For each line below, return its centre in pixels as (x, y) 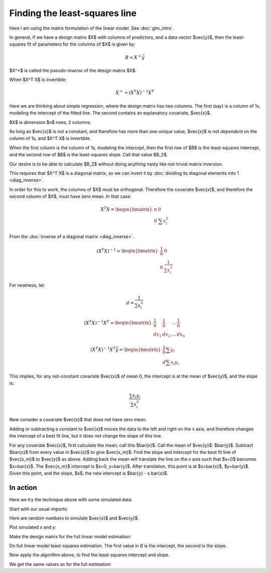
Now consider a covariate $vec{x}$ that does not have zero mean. (78, 420)
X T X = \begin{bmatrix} (126, 209)
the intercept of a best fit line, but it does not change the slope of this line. (86, 436)
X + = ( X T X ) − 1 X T (135, 92)
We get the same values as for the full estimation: (60, 564)
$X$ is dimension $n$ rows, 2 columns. (50, 122)
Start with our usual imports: (39, 509)
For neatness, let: (27, 285)
